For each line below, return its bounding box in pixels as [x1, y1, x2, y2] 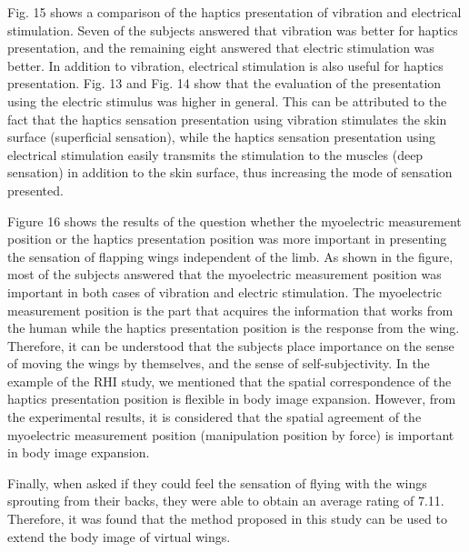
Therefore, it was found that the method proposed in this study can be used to [7, 509, 447, 528]
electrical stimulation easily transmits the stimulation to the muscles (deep [7, 145, 424, 164]
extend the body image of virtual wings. [7, 527, 231, 546]
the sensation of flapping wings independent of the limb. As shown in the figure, [7, 246, 454, 266]
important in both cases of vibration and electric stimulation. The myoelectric [7, 282, 442, 301]
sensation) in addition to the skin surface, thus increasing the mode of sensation [7, 163, 453, 182]
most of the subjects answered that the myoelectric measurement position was [7, 265, 442, 284]
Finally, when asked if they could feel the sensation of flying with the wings [7, 473, 427, 492]
